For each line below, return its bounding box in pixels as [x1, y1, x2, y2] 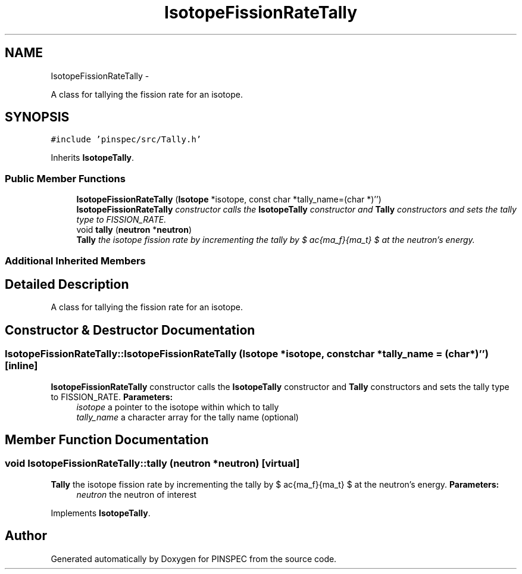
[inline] [5, 360, 38, 372]
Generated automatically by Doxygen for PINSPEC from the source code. [51, 553, 337, 564]
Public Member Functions [5, 172, 126, 185]
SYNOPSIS [5, 110, 70, 125]
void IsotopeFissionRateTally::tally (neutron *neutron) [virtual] [5, 457, 300, 470]
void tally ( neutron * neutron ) [76, 224, 192, 235]
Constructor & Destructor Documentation [5, 322, 255, 338]
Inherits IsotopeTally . [51, 152, 135, 163]
